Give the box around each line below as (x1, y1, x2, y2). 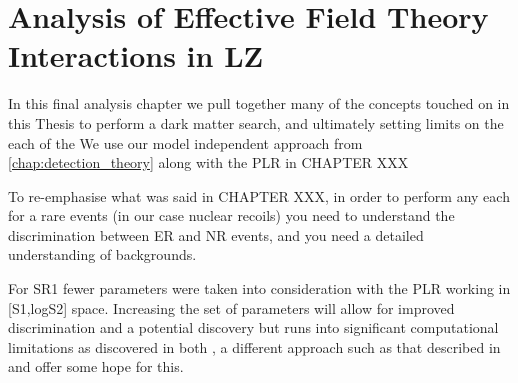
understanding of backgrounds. (8, 244, 197, 265)
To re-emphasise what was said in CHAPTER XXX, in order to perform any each (8, 185, 510, 206)
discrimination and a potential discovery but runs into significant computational (8, 317, 499, 338)
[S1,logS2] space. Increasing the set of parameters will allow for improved (8, 297, 455, 318)
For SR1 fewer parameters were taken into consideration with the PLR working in (8, 278, 511, 299)
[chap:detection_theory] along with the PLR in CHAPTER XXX (8, 152, 409, 173)
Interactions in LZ (8, 35, 264, 76)
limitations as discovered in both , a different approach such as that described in (8, 336, 501, 357)
